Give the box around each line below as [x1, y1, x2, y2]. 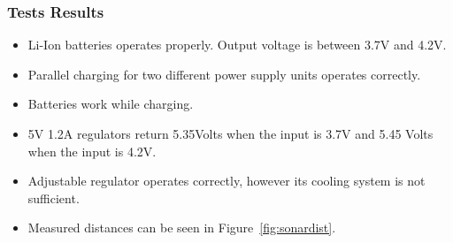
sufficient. [27, 188, 80, 207]
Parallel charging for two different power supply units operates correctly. [27, 65, 421, 83]
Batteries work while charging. [27, 95, 194, 113]
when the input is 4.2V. [27, 141, 157, 160]
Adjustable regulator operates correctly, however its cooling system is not [27, 171, 426, 190]
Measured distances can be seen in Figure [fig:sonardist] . [27, 218, 336, 237]
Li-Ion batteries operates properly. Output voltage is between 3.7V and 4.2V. [27, 35, 447, 54]
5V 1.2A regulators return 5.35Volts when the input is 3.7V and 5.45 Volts [27, 125, 434, 142]
